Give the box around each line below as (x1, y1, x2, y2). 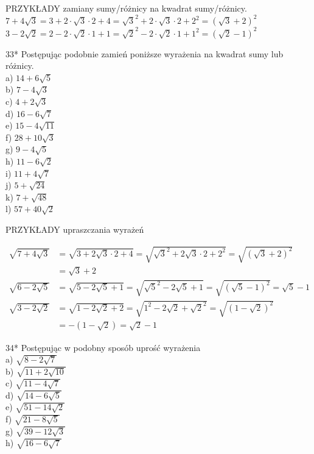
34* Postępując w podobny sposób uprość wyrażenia (5, 341, 201, 353)
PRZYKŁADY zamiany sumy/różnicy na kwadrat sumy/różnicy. (5, 2, 247, 14)
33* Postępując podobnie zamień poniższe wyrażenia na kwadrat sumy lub (5, 47, 284, 60)
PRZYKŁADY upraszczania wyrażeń (5, 222, 144, 235)
